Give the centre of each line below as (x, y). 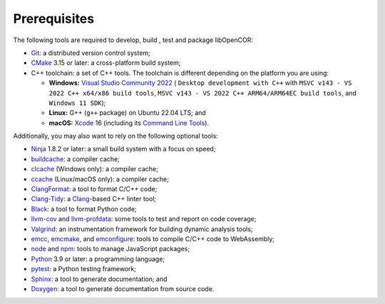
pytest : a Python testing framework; (84, 269)
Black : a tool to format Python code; (84, 209)
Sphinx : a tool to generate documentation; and (99, 279)
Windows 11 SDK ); (77, 103)
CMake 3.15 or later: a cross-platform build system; (106, 63)
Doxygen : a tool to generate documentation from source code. (123, 288)
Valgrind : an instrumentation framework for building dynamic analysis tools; (142, 229)
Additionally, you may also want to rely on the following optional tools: (116, 136)
